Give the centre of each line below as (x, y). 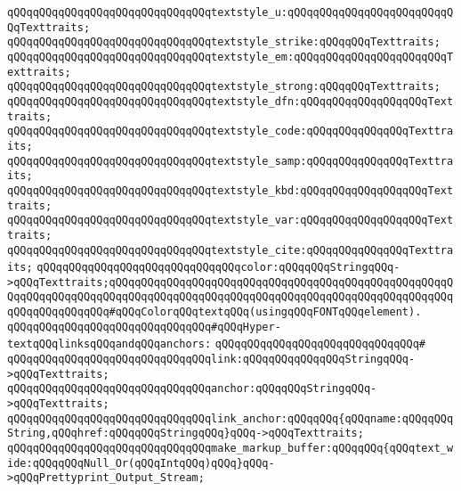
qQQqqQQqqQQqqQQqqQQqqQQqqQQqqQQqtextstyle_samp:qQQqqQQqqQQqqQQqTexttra (230, 161)
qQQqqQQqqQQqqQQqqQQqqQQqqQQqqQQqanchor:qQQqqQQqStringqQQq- (192, 389)
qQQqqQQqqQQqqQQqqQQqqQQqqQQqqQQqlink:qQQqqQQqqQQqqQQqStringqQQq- (211, 360)
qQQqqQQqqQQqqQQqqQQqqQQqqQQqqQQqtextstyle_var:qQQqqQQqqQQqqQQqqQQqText (230, 221)
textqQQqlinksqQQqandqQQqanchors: (109, 344)
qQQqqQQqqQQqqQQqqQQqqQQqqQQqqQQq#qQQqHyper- (144, 327)
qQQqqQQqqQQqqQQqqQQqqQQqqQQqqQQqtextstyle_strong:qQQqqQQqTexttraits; (224, 87)
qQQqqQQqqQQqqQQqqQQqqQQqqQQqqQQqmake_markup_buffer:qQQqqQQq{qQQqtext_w (230, 449)
